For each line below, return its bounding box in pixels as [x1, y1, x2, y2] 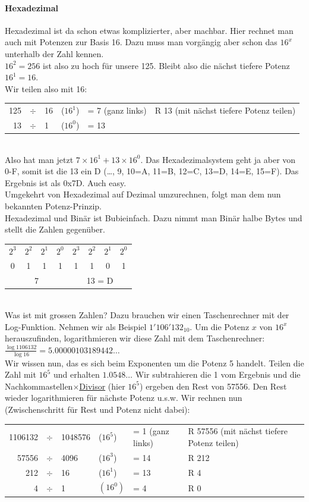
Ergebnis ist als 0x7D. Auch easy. [5, 176, 127, 189]
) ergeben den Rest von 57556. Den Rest [140, 379, 287, 392]
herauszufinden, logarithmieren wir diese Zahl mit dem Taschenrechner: [5, 332, 265, 344]
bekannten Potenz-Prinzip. [5, 200, 102, 212]
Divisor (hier [79, 379, 125, 392]
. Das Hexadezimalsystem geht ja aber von [140, 153, 296, 165]
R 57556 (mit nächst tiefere [188, 425, 288, 437]
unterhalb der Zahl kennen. [5, 47, 104, 59]
